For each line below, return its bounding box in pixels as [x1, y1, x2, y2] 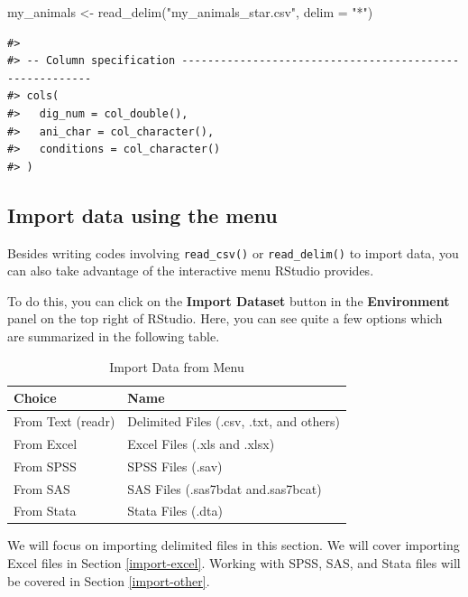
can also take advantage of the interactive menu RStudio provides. [7, 261, 374, 280]
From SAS [14, 479, 70, 498]
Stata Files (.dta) [127, 501, 223, 520]
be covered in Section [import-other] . [7, 571, 210, 590]
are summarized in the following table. [7, 326, 220, 345]
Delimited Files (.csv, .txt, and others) [127, 412, 340, 431]
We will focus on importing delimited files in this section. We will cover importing [7, 536, 460, 555]
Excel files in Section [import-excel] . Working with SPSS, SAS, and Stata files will [7, 554, 461, 573]
